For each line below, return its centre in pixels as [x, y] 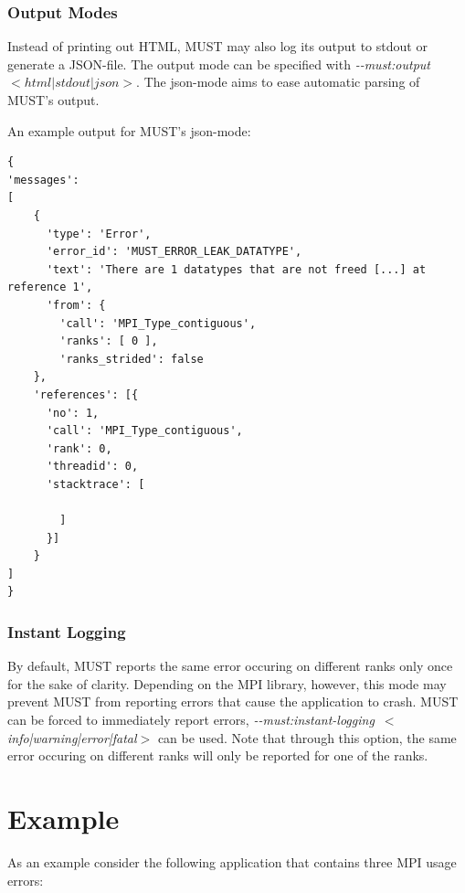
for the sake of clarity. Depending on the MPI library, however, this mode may [227, 683]
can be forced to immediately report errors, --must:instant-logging [191, 720]
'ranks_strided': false [132, 359]
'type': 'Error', [99, 234]
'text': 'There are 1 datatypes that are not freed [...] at [236, 269]
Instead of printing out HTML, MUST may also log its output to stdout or [217, 46]
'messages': [43, 180]
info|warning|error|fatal [72, 737]
